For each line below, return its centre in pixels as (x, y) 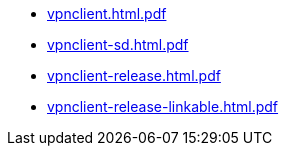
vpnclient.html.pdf (107, 13)
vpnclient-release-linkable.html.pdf (163, 106)
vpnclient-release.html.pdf (134, 75)
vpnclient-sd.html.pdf (118, 44)
